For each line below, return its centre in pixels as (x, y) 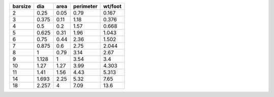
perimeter (85, 6)
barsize (22, 6)
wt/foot (112, 6)
